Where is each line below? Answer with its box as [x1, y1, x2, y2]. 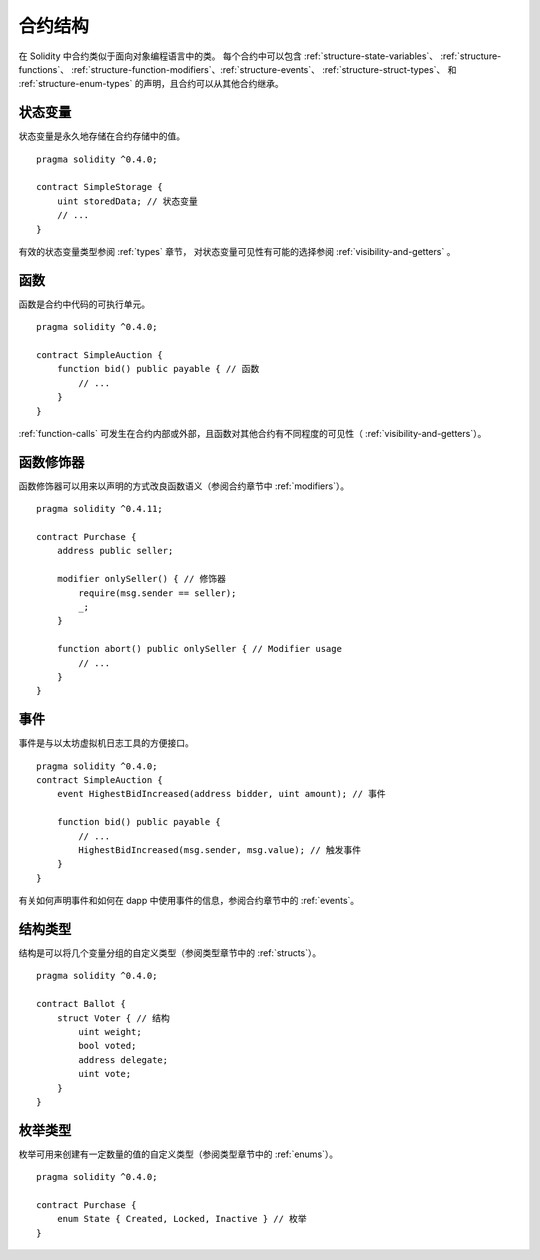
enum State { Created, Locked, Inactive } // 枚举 [56, 1213, 307, 1225]
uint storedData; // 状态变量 [56, 195, 199, 207]
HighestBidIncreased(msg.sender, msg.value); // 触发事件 [78, 845, 362, 856]
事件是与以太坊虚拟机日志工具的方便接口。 [18, 737, 194, 749]
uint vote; [78, 1068, 132, 1080]
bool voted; [78, 1040, 137, 1052]
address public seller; [56, 545, 174, 557]
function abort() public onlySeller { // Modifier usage [56, 643, 342, 655]
